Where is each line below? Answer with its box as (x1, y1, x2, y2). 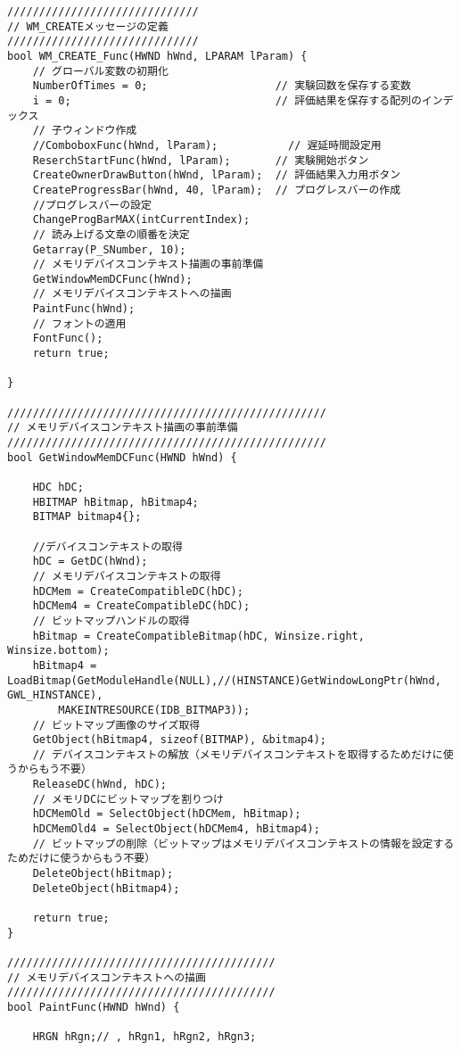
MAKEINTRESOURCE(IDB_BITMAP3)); (58, 703, 251, 716)
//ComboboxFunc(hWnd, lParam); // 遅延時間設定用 (32, 138, 382, 152)
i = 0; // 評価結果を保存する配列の (32, 94, 422, 107)
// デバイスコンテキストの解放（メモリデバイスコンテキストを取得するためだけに (32, 748, 443, 761)
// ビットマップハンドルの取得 (32, 614, 190, 627)
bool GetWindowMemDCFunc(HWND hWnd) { (7, 451, 237, 464)
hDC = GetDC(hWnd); (32, 555, 148, 568)
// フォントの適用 (32, 317, 127, 330)
